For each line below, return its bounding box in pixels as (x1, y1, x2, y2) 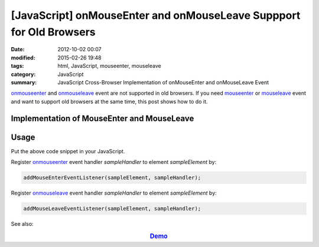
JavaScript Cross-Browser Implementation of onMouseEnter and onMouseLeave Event (57, 78, 269, 85)
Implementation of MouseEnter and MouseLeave (11, 113, 194, 123)
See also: (11, 220, 34, 227)
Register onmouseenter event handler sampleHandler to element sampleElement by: (11, 159, 217, 165)
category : (11, 71, 36, 78)
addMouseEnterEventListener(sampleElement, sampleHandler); (23, 174, 201, 181)
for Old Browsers (11, 25, 96, 38)
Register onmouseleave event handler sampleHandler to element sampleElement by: (11, 189, 217, 196)
